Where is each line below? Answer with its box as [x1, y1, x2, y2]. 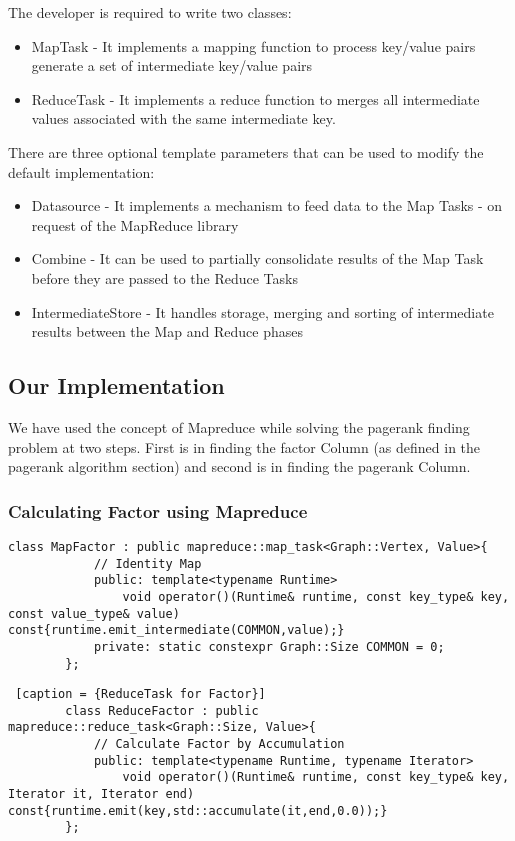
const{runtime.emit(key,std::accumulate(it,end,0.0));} [8, 803, 388, 818]
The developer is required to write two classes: [8, 2, 292, 22]
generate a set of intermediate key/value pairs [31, 55, 313, 76]
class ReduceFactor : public [65, 703, 259, 718]
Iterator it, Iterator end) [8, 787, 195, 802]
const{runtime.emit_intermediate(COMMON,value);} [8, 623, 345, 638]
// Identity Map [93, 556, 202, 571]
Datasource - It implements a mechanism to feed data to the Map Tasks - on [31, 195, 503, 216]
